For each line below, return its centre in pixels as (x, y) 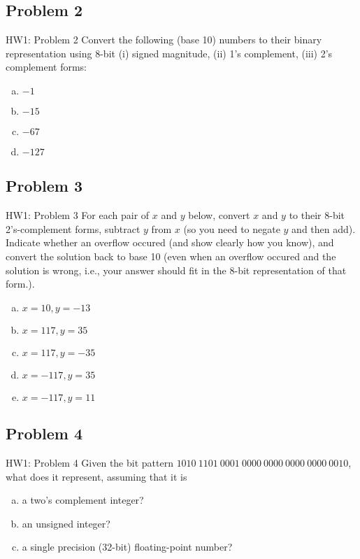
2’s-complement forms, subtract (73, 228)
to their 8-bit (317, 215)
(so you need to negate (232, 228)
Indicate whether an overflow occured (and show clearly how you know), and (170, 242)
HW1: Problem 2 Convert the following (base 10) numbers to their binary (164, 40)
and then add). (324, 228)
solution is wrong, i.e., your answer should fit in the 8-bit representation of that (176, 270)
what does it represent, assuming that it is (96, 476)
